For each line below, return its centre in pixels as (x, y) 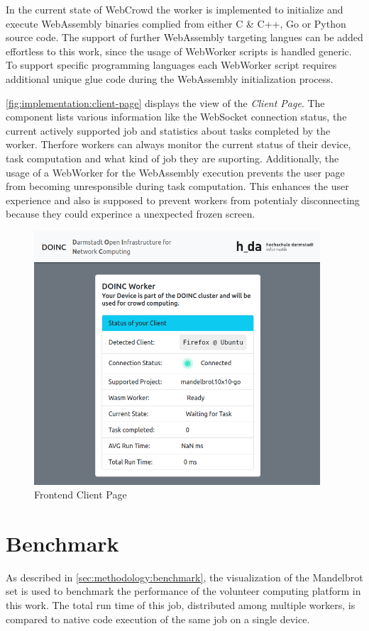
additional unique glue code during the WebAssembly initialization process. (170, 78)
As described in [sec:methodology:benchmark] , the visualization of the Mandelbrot (184, 577)
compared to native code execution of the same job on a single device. (158, 619)
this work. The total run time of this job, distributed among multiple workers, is (181, 605)
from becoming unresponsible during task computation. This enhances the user (177, 186)
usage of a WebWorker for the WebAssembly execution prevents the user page (175, 172)
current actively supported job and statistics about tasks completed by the (168, 130)
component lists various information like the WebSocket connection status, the (176, 117)
